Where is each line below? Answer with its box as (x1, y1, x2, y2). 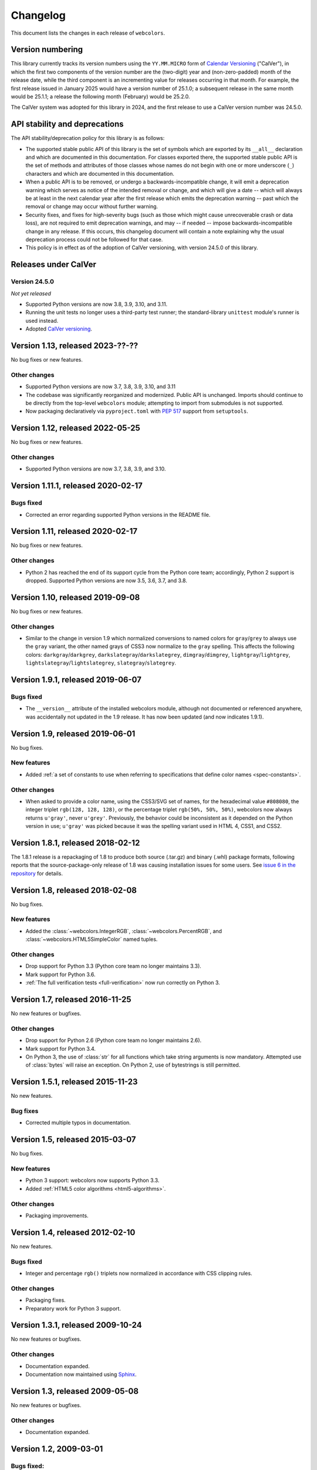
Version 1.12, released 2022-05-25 (11, 423, 140, 433)
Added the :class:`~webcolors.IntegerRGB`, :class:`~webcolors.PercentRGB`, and (25, 927, 222, 934)
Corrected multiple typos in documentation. (25, 1119, 131, 1126)
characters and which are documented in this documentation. (25, 170, 174, 177)
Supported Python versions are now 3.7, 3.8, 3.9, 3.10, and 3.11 (25, 383, 176, 390)
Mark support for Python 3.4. (25, 1045, 96, 1052)
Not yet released (11, 290, 51, 297)
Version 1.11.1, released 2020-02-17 (11, 481, 143, 491)
